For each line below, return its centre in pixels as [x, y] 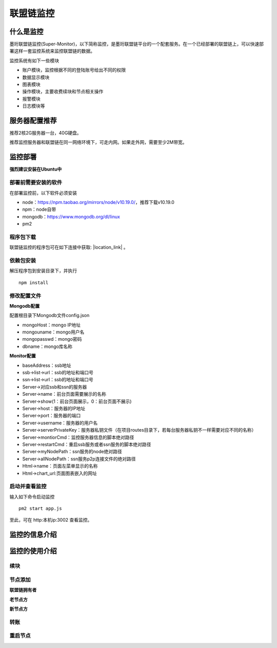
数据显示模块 [36, 77]
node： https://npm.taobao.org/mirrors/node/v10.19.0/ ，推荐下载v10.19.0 [98, 202]
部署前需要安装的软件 [36, 182]
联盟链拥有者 [23, 590]
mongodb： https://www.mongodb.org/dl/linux [71, 216]
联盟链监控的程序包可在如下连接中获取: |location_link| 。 [69, 247]
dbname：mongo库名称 [47, 346]
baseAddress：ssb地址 [47, 365]
